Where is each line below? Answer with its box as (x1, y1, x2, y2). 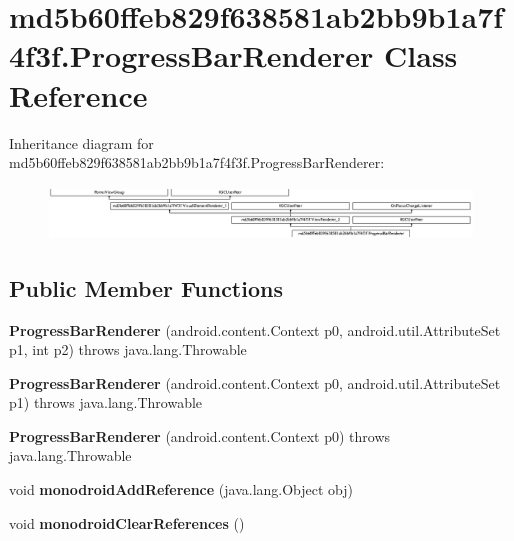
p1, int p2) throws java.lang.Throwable (9, 339, 247, 360)
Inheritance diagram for (9, 132, 154, 153)
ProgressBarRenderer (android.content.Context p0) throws (9, 425, 391, 446)
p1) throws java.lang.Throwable (9, 392, 203, 413)
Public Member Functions (9, 272, 283, 303)
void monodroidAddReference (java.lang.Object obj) (9, 479, 354, 500)
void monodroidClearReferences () (9, 512, 245, 533)
